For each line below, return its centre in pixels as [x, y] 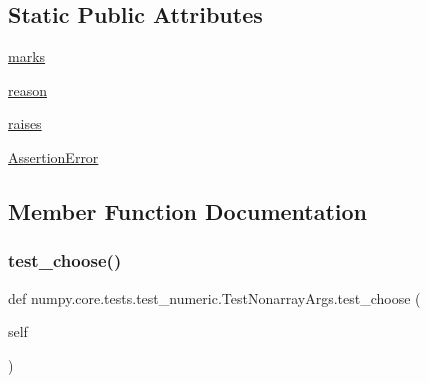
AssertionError [53, 156]
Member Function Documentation [188, 210]
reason [28, 89]
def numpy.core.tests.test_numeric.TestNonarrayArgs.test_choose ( [214, 297]
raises [25, 123]
